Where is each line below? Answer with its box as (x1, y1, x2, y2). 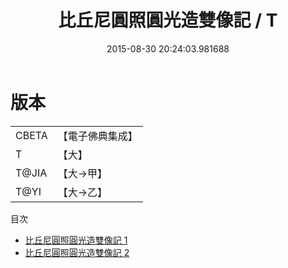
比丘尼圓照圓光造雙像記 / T (58, 9, 278, 32)
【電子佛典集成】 (57, 129, 138, 143)
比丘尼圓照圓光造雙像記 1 (24, 234, 128, 246)
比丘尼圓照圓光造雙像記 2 (24, 246, 130, 258)
